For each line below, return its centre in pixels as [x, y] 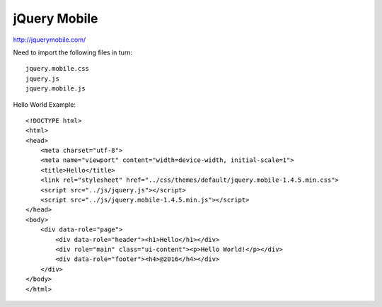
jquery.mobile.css [58, 69]
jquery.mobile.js [56, 89]
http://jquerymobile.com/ [50, 40]
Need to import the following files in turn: [73, 52]
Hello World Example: [44, 104]
